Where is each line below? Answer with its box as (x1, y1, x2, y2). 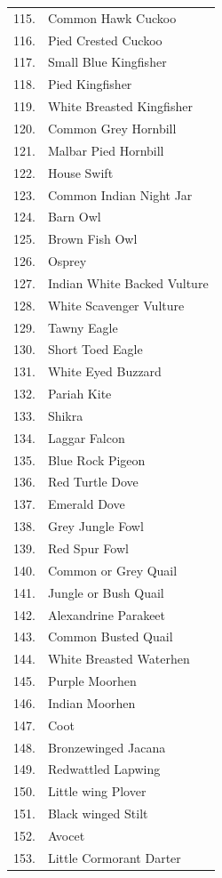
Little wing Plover (47, 782, 147, 801)
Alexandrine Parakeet (47, 605, 166, 624)
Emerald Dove (47, 495, 125, 513)
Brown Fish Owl (47, 230, 138, 248)
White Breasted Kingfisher (47, 97, 193, 116)
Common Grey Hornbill (47, 118, 177, 137)
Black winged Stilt (47, 804, 148, 823)
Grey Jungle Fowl (47, 517, 144, 536)
